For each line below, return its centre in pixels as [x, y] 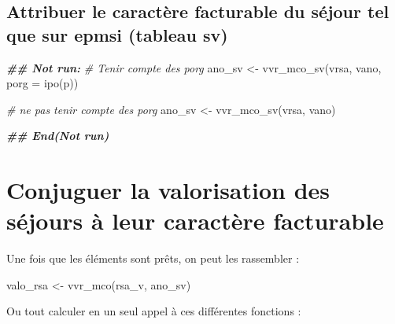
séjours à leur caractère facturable [195, 221]
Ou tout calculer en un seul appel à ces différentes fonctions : [154, 311]
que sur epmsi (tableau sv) [117, 34]
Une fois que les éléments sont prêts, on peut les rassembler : [153, 258]
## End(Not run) [58, 136]
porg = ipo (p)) [42, 83]
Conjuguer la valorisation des [168, 190]
